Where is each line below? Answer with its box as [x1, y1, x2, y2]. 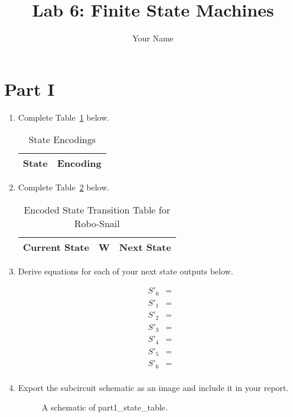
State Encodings [28, 132, 96, 147]
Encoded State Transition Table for [24, 202, 170, 216]
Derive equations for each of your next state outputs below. [18, 264, 233, 277]
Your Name [132, 32, 174, 44]
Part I [4, 76, 55, 101]
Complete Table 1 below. [18, 111, 110, 123]
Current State [22, 240, 89, 254]
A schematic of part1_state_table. [41, 401, 168, 413]
